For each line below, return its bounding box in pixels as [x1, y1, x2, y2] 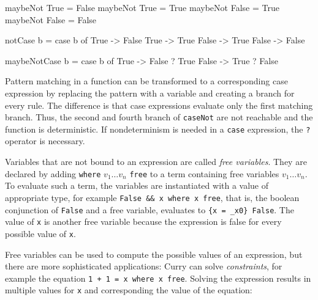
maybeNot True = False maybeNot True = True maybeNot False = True [5, 1, 279, 13]
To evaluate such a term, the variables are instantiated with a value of [5, 179, 269, 192]
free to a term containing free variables [129, 167, 279, 180]
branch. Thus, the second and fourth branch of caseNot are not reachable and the [5, 111, 313, 123]
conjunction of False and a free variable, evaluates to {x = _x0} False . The [5, 203, 294, 216]
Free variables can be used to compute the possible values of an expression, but [5, 247, 303, 260]
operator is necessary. [5, 134, 85, 147]
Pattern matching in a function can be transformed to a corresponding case [5, 75, 288, 87]
